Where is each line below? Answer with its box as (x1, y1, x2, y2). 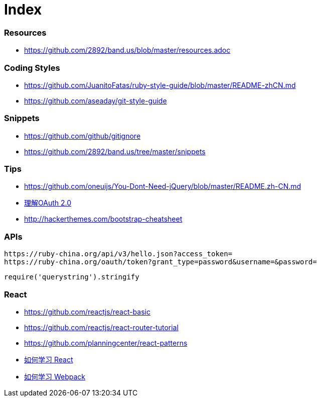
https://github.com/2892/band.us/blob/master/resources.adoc (24, 46, 231, 55)
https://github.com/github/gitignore (24, 131, 141, 140)
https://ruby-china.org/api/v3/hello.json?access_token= (4, 250, 233, 258)
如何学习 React (24, 355, 73, 364)
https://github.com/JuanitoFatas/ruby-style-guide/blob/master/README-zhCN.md (24, 80, 296, 89)
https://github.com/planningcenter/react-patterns (24, 338, 188, 347)
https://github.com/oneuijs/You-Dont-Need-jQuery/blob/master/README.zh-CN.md (24, 182, 301, 191)
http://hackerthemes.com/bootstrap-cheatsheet (24, 215, 183, 224)
